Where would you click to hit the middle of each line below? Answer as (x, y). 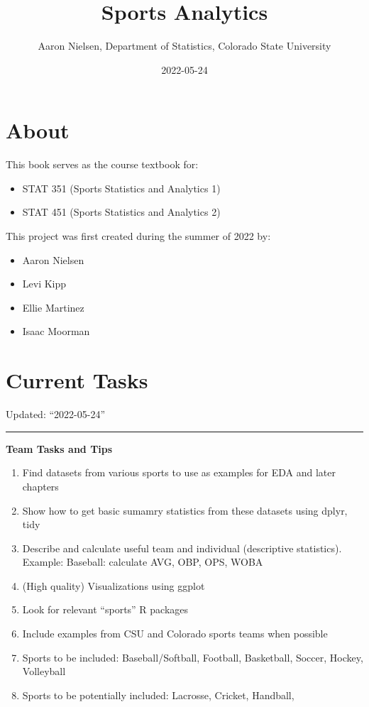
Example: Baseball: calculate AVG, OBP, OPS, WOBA (143, 562)
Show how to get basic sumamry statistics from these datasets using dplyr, (185, 510)
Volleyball (44, 671)
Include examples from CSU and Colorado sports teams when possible (175, 634)
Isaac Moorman (56, 331)
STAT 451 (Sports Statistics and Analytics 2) (121, 212)
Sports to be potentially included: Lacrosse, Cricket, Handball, (158, 695)
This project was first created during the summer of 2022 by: (138, 236)
